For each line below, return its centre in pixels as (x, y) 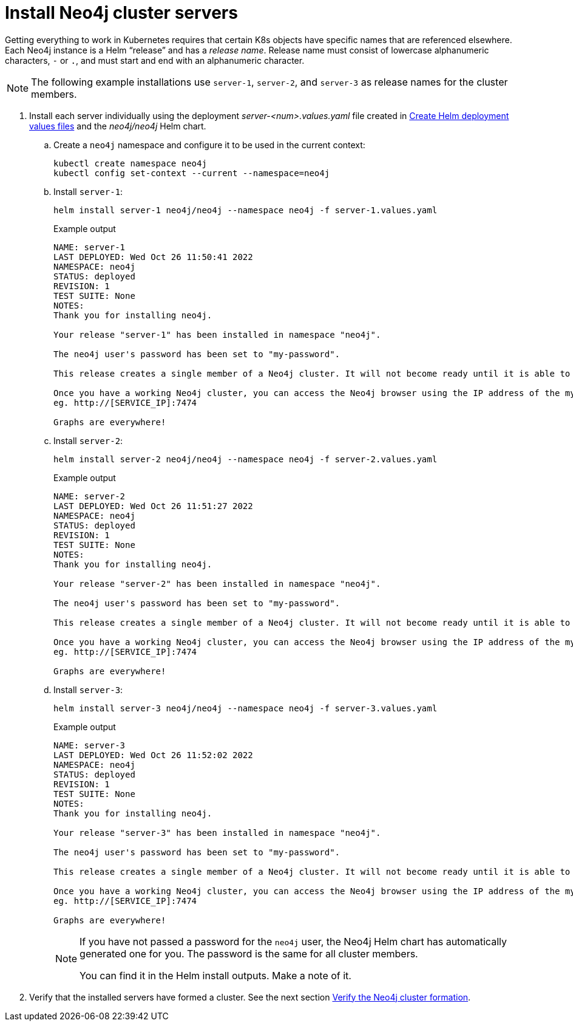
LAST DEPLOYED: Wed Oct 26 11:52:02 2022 (153, 755)
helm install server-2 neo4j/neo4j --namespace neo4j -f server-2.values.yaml (246, 459)
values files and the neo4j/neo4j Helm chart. (118, 126)
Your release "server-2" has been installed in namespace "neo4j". (217, 583)
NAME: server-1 (90, 247)
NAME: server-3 (90, 745)
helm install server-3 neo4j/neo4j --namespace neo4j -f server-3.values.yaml (246, 708)
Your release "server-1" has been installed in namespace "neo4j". (217, 334)
